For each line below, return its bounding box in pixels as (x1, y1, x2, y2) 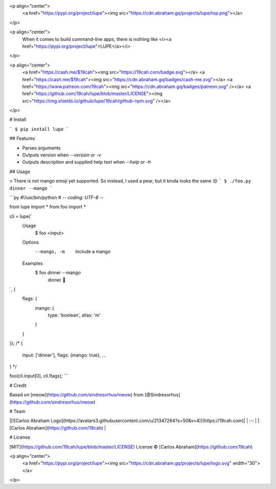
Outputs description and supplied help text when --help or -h (22, 159, 151, 165)
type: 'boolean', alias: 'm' (48, 312, 101, 318)
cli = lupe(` (9, 213, 32, 219)
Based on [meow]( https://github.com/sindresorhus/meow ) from (9, 392, 144, 398)
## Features (9, 136, 35, 142)
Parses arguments (22, 145, 61, 151)
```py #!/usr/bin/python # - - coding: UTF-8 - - (9, 194, 104, 201)
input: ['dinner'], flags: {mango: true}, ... (22, 352, 106, 358)
